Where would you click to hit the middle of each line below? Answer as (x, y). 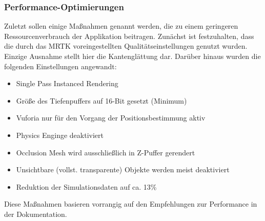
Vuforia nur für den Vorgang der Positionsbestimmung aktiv (111, 118)
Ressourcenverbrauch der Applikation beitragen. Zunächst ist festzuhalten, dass (129, 36)
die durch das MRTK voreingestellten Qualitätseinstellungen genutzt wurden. (126, 46)
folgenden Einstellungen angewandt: (60, 66)
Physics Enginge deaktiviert (60, 135)
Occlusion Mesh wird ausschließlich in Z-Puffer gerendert (106, 152)
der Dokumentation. (36, 214)
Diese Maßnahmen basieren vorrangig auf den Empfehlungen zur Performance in (131, 204)
